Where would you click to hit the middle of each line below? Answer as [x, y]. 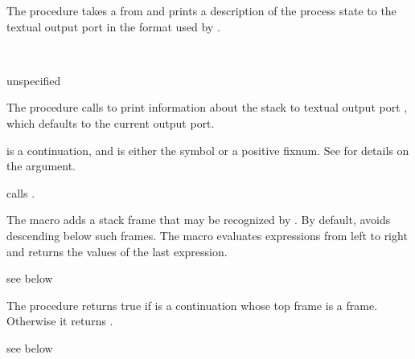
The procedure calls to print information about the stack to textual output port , [207, 107]
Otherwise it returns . [60, 321]
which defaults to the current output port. [111, 122]
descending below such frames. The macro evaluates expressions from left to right [207, 235]
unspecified [34, 80]
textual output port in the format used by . [113, 26]
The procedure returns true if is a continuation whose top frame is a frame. [192, 305]
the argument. [41, 166]
